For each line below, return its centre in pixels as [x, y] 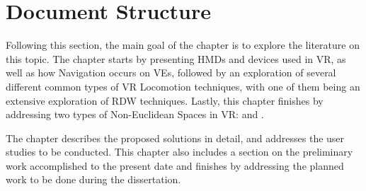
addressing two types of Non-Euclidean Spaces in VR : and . [135, 114]
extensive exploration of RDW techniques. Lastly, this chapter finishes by [165, 100]
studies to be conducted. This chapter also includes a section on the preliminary [179, 152]
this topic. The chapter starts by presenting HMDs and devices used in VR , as [176, 58]
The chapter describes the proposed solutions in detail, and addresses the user [175, 138]
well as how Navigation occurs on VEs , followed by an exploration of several [171, 73]
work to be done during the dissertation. [93, 179]
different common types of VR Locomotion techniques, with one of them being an [183, 86]
